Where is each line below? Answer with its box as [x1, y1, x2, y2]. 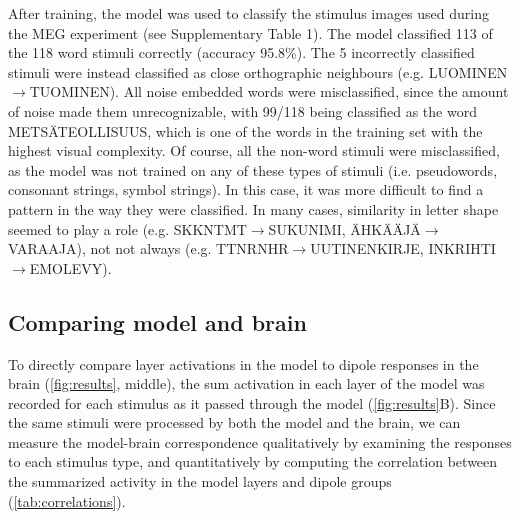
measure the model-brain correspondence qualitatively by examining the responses [8, 431, 512, 452]
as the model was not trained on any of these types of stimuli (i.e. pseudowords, [8, 159, 498, 180]
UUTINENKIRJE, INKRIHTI [310, 238, 496, 259]
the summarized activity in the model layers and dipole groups [8, 471, 392, 492]
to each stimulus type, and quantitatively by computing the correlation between [8, 451, 498, 472]
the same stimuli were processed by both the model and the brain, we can [8, 412, 461, 433]
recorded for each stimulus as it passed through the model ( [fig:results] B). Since [8, 392, 496, 413]
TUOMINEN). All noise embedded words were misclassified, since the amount [29, 81, 509, 102]
